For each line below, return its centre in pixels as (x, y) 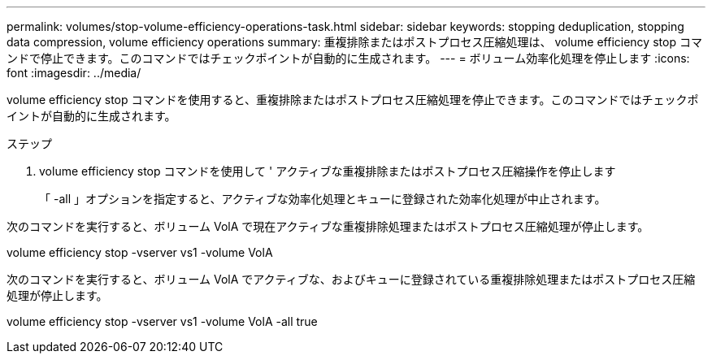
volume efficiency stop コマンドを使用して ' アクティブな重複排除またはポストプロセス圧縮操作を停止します (328, 171)
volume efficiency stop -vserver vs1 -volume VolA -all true (162, 321)
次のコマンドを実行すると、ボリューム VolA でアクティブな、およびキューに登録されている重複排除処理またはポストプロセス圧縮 (351, 279)
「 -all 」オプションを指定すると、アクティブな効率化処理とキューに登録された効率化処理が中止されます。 (323, 199)
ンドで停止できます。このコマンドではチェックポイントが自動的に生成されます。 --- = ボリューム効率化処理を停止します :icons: (348, 58)
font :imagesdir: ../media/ (74, 73)
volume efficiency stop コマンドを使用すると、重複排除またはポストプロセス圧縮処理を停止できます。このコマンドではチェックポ (353, 100)
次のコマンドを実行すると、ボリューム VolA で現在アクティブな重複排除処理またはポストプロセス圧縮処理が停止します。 (328, 226)
